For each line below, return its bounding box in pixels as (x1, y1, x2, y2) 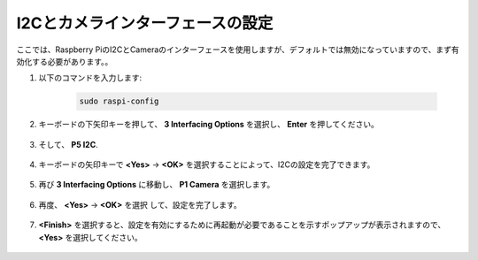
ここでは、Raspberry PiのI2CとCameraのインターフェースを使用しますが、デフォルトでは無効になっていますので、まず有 (16, 44, 459, 55)
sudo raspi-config (79, 96, 159, 106)
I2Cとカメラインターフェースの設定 (16, 13, 274, 33)
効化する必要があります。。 (16, 56, 113, 66)
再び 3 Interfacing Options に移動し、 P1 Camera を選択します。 (38, 180, 275, 190)
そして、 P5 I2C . (38, 139, 99, 149)
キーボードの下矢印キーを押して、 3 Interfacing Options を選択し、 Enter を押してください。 (38, 119, 380, 130)
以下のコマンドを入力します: (38, 73, 143, 83)
